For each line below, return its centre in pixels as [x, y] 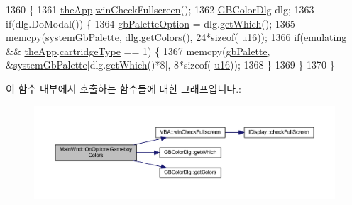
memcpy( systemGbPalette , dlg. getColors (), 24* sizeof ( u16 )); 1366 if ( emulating [176, 37]
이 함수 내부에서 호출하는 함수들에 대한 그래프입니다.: [123, 88]
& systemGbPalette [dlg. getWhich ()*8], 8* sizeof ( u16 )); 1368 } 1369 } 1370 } [170, 65]
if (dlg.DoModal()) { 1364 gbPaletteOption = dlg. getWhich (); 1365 [150, 23]
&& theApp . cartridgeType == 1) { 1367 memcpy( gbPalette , [138, 51]
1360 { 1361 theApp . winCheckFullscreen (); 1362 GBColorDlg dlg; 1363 [160, 9]
